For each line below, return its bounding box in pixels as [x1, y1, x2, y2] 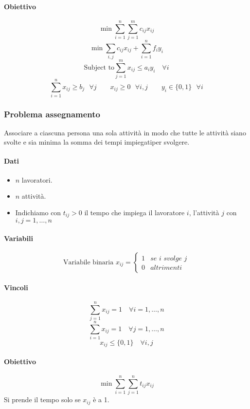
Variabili [4, 233, 33, 243]
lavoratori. [21, 174, 53, 185]
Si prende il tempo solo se [4, 394, 81, 405]
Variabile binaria [63, 259, 114, 266]
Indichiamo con [15, 207, 61, 217]
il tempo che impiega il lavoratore [84, 207, 185, 217]
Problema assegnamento [4, 108, 100, 120]
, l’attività [189, 207, 219, 217]
